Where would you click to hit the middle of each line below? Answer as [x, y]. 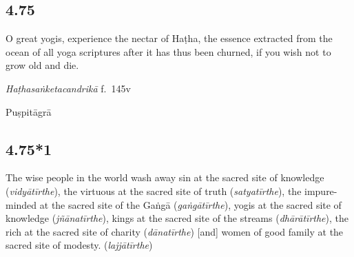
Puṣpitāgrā [29, 111]
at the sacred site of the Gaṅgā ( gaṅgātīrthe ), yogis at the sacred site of [190, 204]
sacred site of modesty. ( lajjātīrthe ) [79, 245]
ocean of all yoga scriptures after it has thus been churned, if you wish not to [168, 51]
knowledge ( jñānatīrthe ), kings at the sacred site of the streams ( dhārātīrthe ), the [177, 218]
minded [21, 204]
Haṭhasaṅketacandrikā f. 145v [68, 88]
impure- [321, 191]
